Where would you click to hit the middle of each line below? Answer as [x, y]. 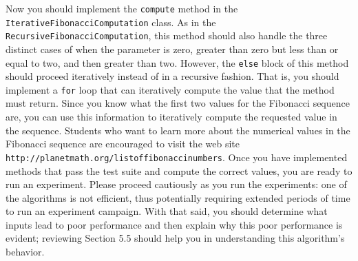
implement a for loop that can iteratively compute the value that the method [170, 89]
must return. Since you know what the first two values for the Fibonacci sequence [178, 103]
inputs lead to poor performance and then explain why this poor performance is [174, 224]
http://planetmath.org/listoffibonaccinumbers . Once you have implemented [177, 157]
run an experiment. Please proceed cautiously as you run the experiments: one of [176, 184]
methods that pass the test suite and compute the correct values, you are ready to [179, 170]
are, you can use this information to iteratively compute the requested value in [171, 117]
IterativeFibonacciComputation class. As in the [111, 22]
